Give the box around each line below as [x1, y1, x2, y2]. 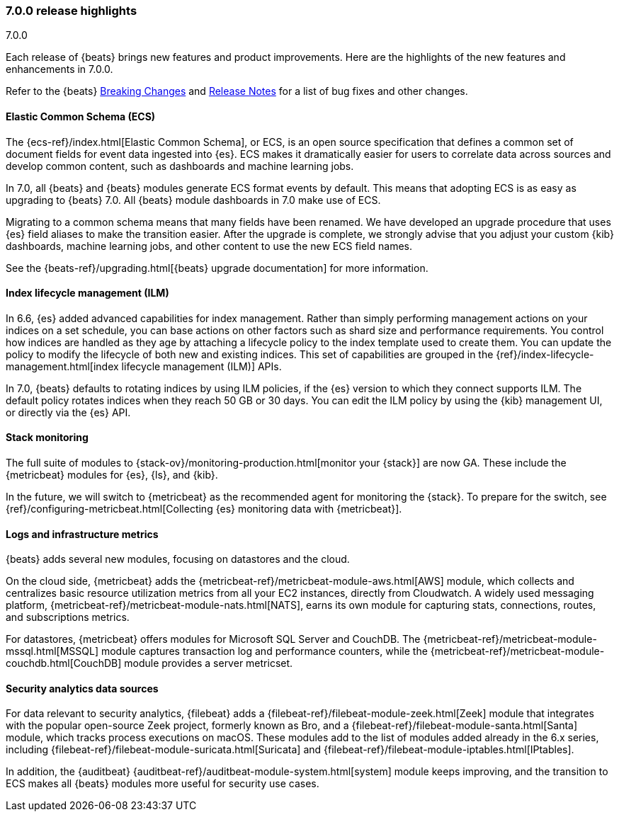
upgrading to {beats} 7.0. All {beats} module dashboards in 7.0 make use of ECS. [6, 193, 381, 206]
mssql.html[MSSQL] [6, 645, 98, 658]
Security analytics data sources [6, 682, 159, 695]
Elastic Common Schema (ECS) [6, 110, 156, 122]
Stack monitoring [6, 431, 89, 444]
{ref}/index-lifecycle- [496, 348, 594, 360]
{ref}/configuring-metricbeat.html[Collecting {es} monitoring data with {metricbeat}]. [6, 503, 402, 515]
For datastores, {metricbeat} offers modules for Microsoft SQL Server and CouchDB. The [6, 633, 421, 646]
